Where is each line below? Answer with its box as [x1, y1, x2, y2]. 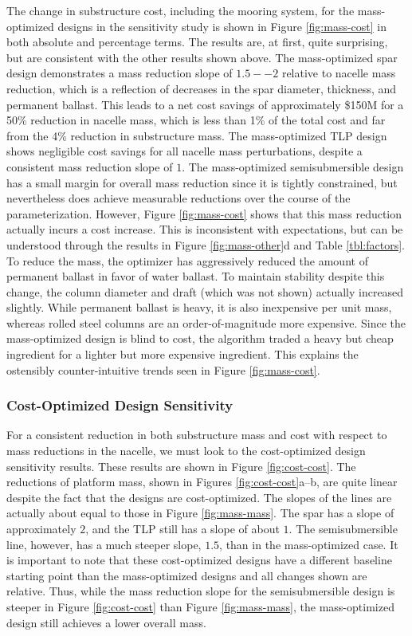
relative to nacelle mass [281, 65, 396, 81]
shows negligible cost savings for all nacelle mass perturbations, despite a [6, 143, 363, 159]
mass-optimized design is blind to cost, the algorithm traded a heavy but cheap [6, 330, 394, 347]
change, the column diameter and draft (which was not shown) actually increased [6, 283, 404, 300]
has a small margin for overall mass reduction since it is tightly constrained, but [6, 174, 398, 190]
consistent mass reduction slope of [6, 158, 173, 175]
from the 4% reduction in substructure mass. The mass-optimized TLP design [6, 127, 387, 143]
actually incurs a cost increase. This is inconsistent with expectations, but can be [6, 221, 403, 238]
